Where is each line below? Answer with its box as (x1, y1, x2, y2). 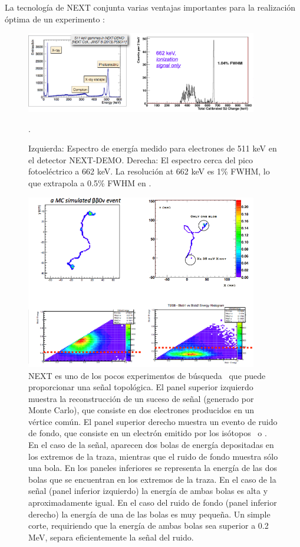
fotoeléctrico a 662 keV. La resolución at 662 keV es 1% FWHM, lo (28, 165, 270, 177)
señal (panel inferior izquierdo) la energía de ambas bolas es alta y (28, 485, 268, 497)
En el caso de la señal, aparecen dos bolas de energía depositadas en (28, 439, 274, 451)
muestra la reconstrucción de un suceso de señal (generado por (28, 392, 254, 404)
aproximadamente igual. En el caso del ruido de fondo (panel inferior (28, 496, 277, 509)
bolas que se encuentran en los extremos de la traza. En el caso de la (28, 473, 276, 485)
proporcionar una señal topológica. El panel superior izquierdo (28, 381, 253, 393)
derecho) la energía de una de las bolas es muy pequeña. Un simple (28, 508, 271, 520)
